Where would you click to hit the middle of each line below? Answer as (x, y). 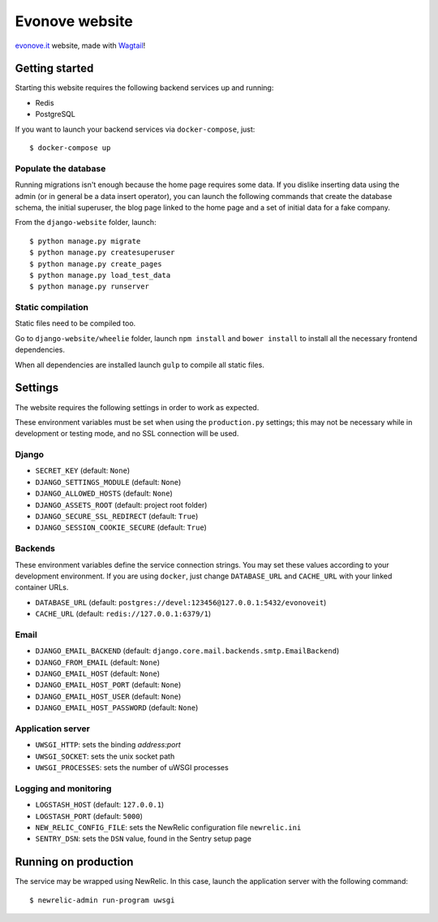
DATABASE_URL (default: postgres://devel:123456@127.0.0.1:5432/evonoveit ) (181, 602)
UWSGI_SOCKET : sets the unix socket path (105, 756)
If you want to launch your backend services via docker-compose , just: (135, 129)
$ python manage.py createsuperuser (102, 253)
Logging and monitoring (63, 788)
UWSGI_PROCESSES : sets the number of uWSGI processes (132, 768)
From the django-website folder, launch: (86, 223)
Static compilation (52, 307)
